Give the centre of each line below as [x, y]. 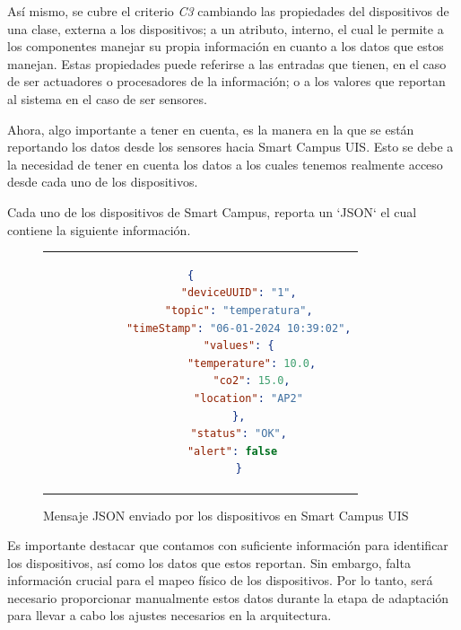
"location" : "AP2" [248, 399]
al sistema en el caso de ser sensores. [107, 98]
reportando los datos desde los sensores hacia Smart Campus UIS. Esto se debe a [230, 147]
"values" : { [239, 346]
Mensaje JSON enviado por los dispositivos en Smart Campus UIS [226, 515]
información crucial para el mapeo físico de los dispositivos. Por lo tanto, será [220, 580]
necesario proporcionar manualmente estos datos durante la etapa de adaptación [228, 597]
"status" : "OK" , [239, 434]
